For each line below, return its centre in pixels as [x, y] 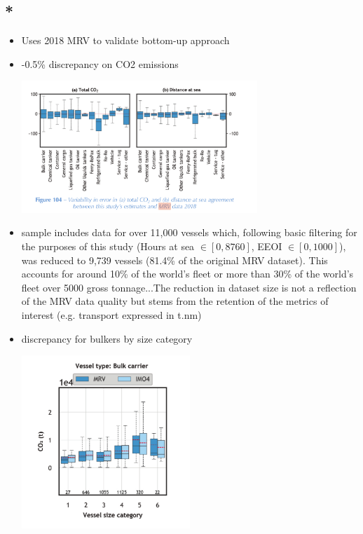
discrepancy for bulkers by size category [107, 338]
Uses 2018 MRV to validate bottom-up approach [125, 40]
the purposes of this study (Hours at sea [108, 246]
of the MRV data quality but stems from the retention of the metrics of [175, 301]
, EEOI [267, 246]
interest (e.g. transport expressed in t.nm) [111, 314]
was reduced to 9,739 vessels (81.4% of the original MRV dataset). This [174, 260]
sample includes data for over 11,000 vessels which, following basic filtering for [189, 232]
